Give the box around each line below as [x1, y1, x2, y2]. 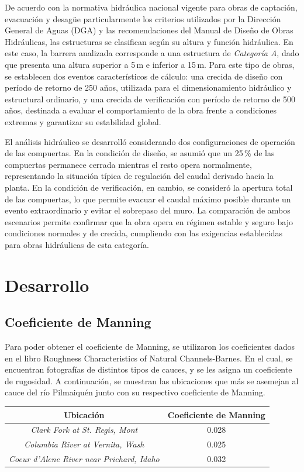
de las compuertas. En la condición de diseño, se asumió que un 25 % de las [5, 147, 275, 159]
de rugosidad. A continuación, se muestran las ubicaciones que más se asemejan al [5, 374, 299, 387]
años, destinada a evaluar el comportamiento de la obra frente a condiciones [5, 104, 277, 116]
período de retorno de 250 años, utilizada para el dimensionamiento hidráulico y [5, 81, 292, 94]
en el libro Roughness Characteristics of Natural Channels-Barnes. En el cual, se [5, 352, 293, 364]
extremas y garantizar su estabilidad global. [5, 115, 161, 128]
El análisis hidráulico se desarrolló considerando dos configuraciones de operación [5, 135, 295, 147]
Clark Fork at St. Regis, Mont [30, 423, 138, 436]
